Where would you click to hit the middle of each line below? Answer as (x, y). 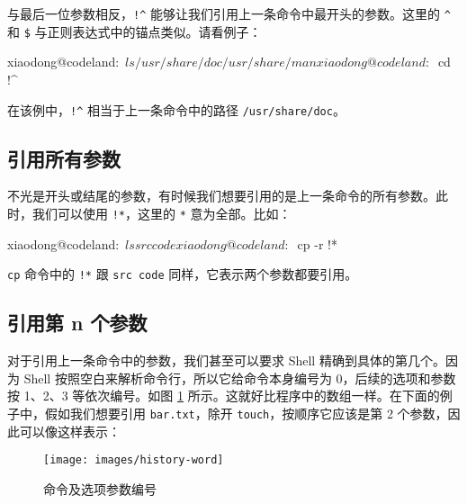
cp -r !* (317, 243)
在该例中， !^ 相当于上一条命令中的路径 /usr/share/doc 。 (176, 109)
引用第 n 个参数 (77, 323)
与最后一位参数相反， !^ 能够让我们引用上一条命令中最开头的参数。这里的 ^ (229, 13)
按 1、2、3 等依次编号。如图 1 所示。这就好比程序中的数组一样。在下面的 (224, 396)
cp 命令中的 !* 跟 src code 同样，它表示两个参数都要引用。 (183, 274)
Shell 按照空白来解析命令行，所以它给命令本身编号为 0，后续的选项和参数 (240, 378)
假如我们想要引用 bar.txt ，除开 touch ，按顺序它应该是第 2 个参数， (246, 413)
